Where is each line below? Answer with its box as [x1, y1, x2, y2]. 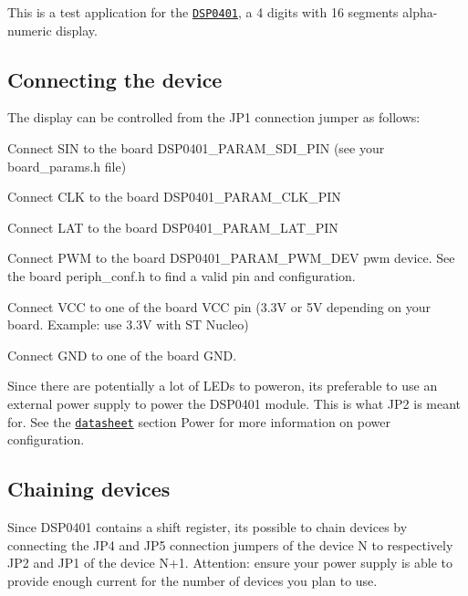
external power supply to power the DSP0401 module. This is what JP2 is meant [7, 393, 462, 413]
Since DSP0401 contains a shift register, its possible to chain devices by [7, 518, 408, 537]
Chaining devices [7, 475, 171, 503]
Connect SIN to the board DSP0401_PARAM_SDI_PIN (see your [7, 139, 385, 158]
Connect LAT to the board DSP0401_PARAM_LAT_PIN [7, 217, 338, 236]
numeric [7, 20, 52, 39]
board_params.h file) [7, 156, 127, 175]
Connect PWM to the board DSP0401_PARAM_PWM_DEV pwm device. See [7, 248, 455, 267]
